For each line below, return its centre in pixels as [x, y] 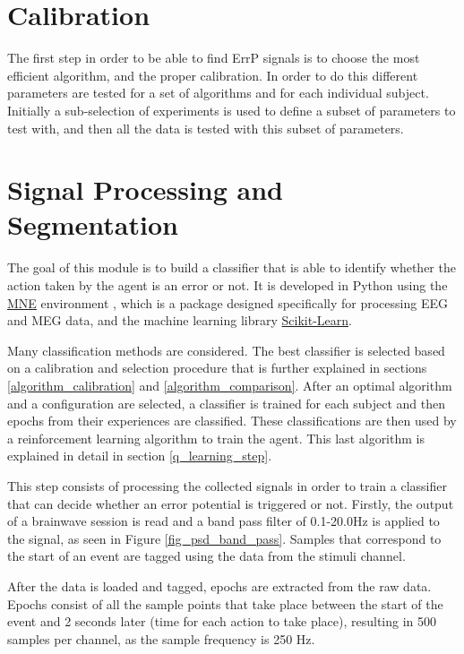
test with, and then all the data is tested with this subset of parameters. [206, 128]
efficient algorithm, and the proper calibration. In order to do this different [213, 75]
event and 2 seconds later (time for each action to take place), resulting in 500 [222, 621]
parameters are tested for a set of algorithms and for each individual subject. [218, 93]
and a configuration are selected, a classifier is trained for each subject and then [227, 403]
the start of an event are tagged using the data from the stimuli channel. [206, 556]
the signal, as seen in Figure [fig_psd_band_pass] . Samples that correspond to [224, 538]
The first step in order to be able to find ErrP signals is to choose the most [214, 58]
